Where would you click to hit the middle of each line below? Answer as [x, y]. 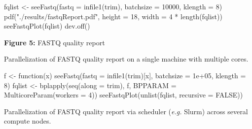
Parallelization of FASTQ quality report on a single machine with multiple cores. [126, 59]
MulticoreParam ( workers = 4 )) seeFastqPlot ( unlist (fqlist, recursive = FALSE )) [124, 95]
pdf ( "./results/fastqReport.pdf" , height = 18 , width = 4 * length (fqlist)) [113, 16]
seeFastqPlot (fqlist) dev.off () [47, 26]
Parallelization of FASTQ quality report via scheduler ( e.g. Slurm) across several [126, 111]
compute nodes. [28, 121]
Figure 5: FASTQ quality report [54, 42]
